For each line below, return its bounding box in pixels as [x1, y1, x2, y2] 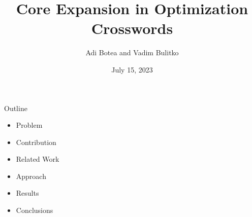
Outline [4, 102, 27, 113]
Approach [16, 170, 46, 181]
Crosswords [91, 18, 173, 39]
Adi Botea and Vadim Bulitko [85, 47, 179, 58]
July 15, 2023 [111, 64, 153, 75]
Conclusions [16, 205, 53, 215]
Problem [16, 120, 43, 130]
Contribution [16, 136, 56, 147]
